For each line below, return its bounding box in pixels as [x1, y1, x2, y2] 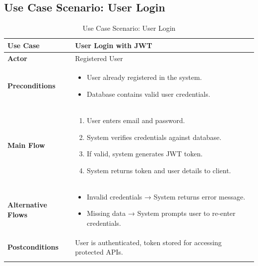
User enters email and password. [86, 115, 185, 125]
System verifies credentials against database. [86, 132, 222, 142]
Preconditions [7, 80, 56, 91]
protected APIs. [75, 247, 123, 257]
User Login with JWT [75, 40, 152, 50]
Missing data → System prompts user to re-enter [86, 208, 236, 218]
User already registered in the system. [86, 72, 202, 82]
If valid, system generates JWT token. [86, 148, 203, 159]
